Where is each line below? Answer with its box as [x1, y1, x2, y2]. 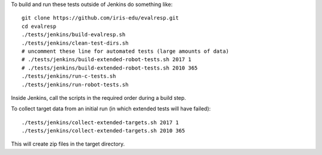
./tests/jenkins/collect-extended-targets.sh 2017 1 [21, 119, 179, 126]
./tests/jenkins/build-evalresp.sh [21, 31, 126, 38]
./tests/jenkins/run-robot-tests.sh [21, 81, 129, 88]
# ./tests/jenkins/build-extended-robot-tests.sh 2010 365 [21, 64, 198, 71]
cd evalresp [21, 23, 57, 30]
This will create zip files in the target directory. [11, 140, 125, 148]
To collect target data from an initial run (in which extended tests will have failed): [11, 105, 211, 112]
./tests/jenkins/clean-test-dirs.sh [21, 39, 129, 46]
